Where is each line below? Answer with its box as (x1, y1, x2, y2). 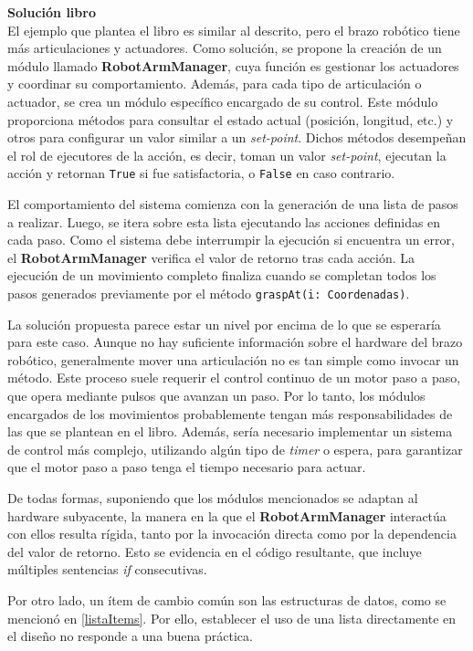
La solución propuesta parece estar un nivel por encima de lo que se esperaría (7, 314, 441, 333)
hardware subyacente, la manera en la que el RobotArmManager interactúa (7, 506, 447, 525)
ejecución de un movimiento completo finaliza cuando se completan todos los (7, 266, 436, 285)
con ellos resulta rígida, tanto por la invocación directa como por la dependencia (7, 524, 457, 543)
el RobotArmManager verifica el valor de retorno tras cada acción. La (7, 247, 415, 267)
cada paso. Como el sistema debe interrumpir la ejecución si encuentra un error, (7, 230, 455, 249)
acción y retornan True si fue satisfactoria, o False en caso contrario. (7, 163, 395, 183)
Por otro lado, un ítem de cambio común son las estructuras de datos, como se (7, 590, 447, 609)
